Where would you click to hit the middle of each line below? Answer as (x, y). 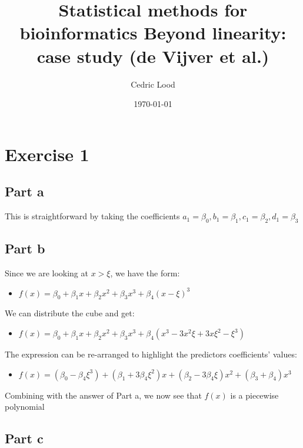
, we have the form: (145, 273)
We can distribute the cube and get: (70, 313)
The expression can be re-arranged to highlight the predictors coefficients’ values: (151, 354)
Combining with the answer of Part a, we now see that (103, 395)
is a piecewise (254, 395)
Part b (25, 248)
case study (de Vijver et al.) (153, 56)
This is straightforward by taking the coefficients (92, 216)
